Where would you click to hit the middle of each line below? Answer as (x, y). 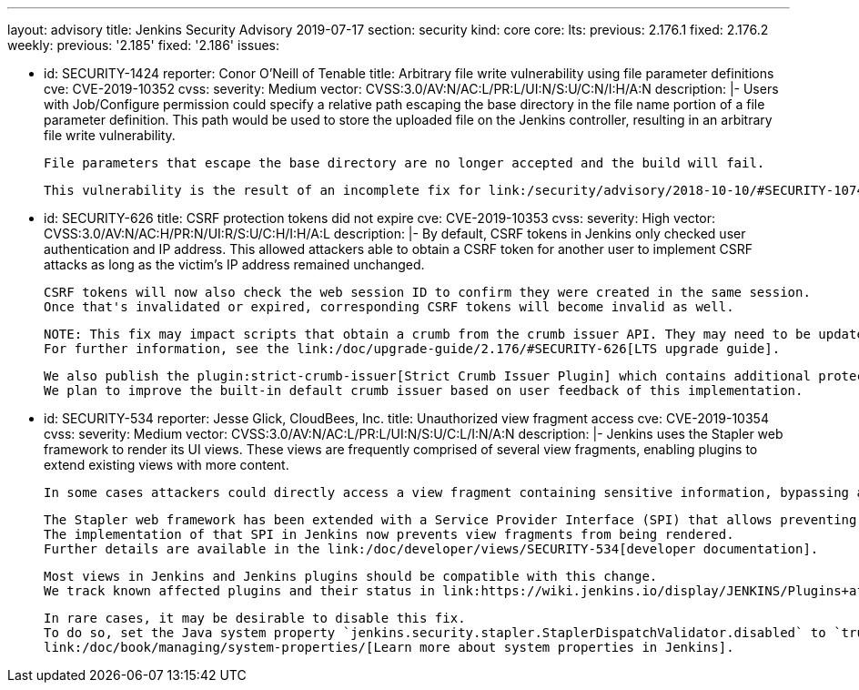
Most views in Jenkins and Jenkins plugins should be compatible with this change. (351, 576)
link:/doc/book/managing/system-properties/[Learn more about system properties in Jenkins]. (389, 647)
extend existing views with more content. (167, 465)
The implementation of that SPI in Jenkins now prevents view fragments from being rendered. (389, 534)
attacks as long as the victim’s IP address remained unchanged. (234, 264)
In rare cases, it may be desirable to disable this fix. (255, 618)
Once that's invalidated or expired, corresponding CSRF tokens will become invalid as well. (389, 307)
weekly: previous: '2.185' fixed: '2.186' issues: (144, 45)
